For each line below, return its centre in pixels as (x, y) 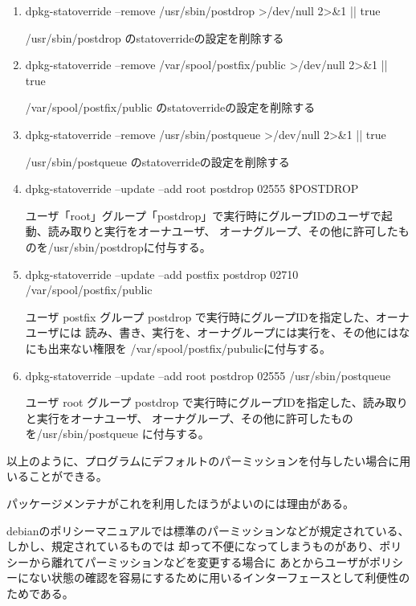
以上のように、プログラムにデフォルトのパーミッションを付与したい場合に (203, 460)
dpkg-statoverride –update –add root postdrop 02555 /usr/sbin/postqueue (208, 375)
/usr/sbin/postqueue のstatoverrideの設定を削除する (157, 161)
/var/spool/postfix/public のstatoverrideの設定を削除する (170, 107)
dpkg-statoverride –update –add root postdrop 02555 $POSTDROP (192, 188)
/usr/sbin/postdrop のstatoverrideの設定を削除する (155, 37)
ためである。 (40, 594)
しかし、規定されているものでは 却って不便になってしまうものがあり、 (193, 546)
